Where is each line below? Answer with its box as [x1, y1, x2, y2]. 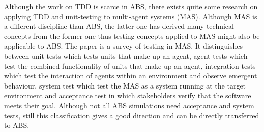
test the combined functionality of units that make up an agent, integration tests [4, 60, 256, 71]
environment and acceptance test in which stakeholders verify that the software [4, 90, 251, 101]
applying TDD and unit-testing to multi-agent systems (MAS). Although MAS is [4, 11, 257, 21]
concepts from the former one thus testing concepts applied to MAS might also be [4, 30, 260, 41]
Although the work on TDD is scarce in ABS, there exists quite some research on [4, 1, 258, 11]
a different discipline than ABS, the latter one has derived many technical [4, 21, 234, 31]
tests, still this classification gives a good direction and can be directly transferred [4, 110, 259, 120]
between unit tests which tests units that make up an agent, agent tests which [4, 50, 248, 61]
